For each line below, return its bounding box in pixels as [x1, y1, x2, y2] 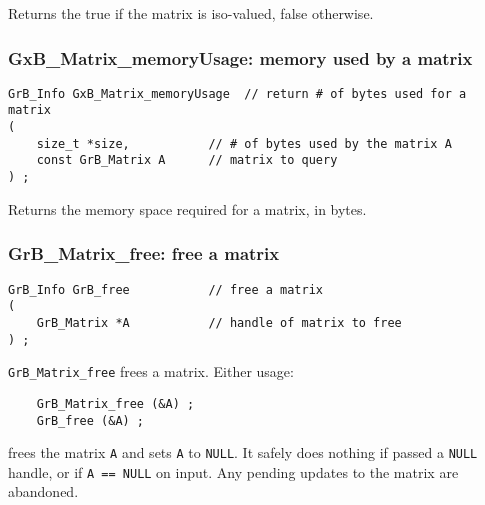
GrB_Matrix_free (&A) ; [36, 396, 195, 411]
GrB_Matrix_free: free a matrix [8, 241, 280, 266]
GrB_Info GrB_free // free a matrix [8, 282, 323, 297]
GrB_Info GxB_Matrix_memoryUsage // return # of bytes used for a [8, 86, 467, 101]
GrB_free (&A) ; [36, 413, 145, 428]
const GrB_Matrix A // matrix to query [36, 153, 338, 168]
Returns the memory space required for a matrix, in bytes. [8, 198, 367, 219]
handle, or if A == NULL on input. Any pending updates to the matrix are [8, 461, 459, 482]
